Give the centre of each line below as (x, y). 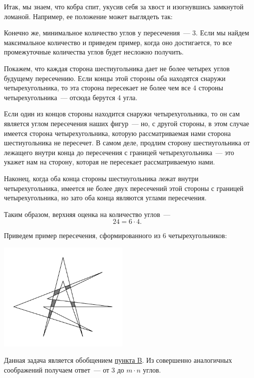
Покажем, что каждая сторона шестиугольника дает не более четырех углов (117, 68)
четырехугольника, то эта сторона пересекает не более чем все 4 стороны (114, 88)
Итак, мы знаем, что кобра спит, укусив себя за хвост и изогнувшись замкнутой (124, 6)
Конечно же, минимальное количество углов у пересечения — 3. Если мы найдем (127, 33)
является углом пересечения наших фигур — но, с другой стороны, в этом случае (127, 123)
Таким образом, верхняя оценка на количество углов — (87, 214)
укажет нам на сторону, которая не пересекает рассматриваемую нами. (110, 162)
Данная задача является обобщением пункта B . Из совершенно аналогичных (118, 360)
